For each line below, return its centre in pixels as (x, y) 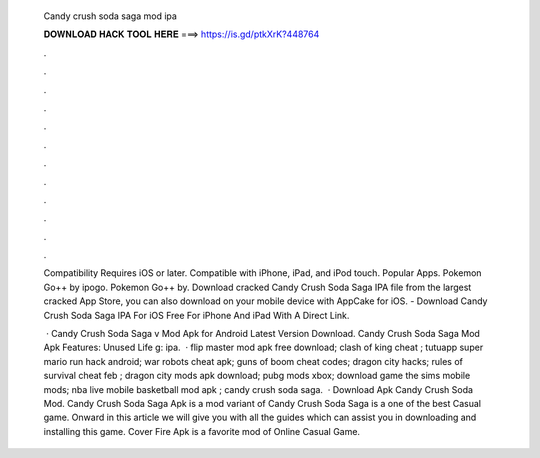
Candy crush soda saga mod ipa (110, 16)
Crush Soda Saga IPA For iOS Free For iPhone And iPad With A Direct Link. (196, 315)
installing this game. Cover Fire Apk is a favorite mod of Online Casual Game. (201, 431)
